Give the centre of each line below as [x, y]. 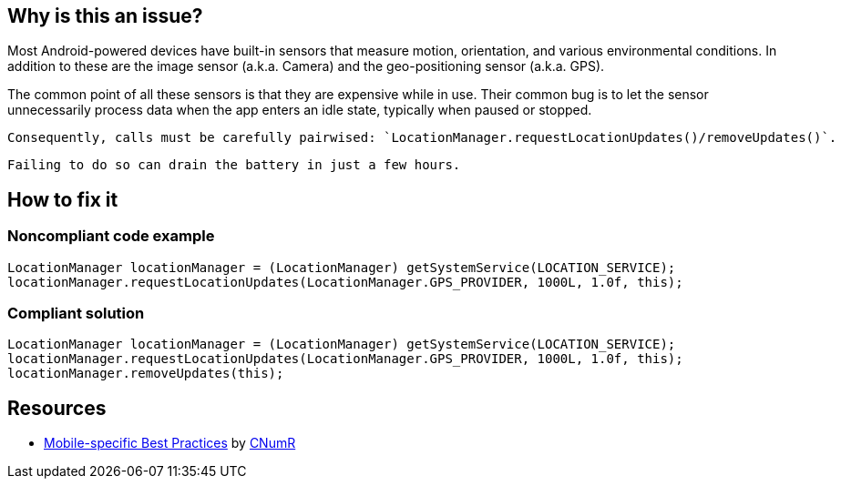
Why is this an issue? [105, 16]
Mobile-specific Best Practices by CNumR [170, 443]
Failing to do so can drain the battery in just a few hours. [234, 165]
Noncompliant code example [111, 236]
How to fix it [63, 199]
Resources [57, 408]
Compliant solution [76, 314]
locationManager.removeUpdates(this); [146, 374]
